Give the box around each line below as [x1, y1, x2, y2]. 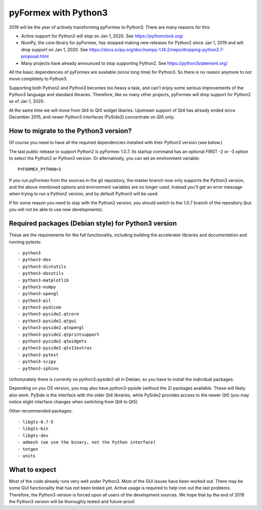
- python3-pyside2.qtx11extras [17, 345, 92, 351]
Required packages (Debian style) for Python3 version [9, 219, 177, 228]
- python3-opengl [17, 291, 59, 296]
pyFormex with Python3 [9, 7, 108, 18]
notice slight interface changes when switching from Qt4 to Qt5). [9, 399, 139, 405]
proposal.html [21, 53, 49, 59]
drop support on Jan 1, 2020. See [21, 47, 88, 52]
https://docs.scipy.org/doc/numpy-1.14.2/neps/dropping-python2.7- [89, 47, 225, 52]
